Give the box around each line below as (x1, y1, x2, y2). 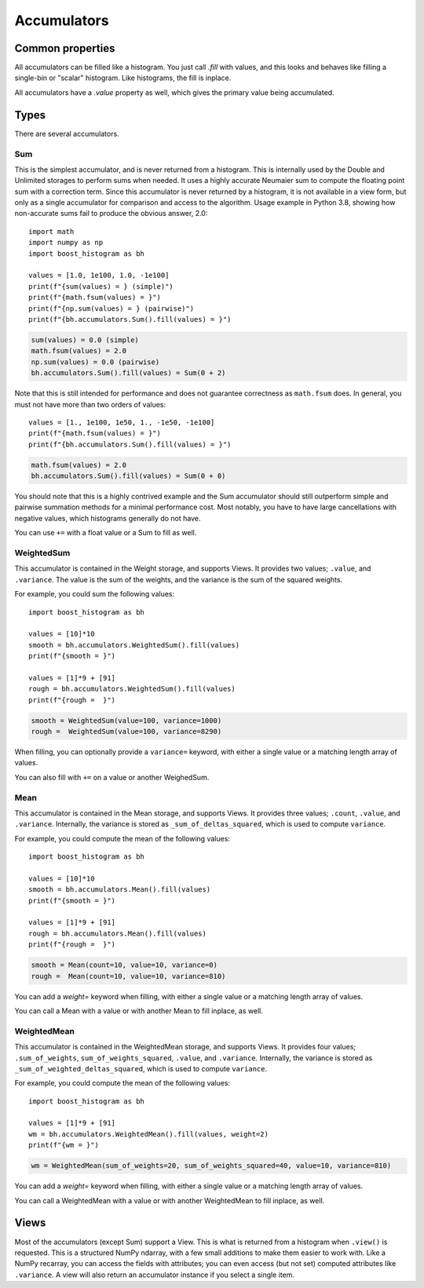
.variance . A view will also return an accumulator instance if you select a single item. (14, 1270, 294, 1279)
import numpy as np (28, 238, 104, 247)
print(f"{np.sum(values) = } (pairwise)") (28, 304, 195, 313)
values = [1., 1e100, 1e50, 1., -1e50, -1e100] (28, 418, 215, 427)
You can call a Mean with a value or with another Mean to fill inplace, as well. (14, 1005, 263, 1016)
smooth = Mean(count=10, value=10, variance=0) (31, 961, 217, 969)
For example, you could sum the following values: (14, 589, 175, 599)
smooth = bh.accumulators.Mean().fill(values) (28, 885, 211, 894)
